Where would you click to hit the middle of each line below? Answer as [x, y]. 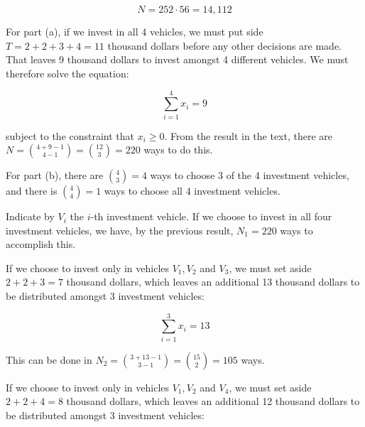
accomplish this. [41, 244]
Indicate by [30, 216]
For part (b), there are [55, 175]
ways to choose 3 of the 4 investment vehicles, [250, 175]
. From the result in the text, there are [249, 135]
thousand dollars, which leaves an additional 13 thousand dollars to [213, 282]
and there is [32, 191]
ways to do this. [178, 150]
